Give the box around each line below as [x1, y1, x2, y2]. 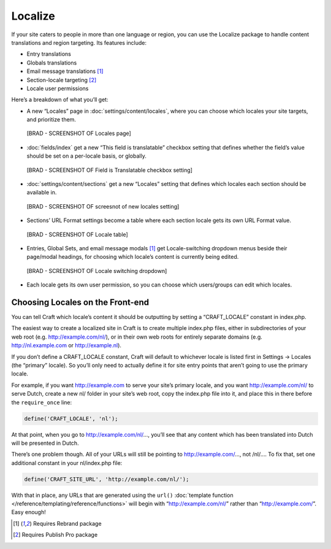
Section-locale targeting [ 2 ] [26, 76, 97, 83]
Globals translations [26, 59, 77, 66]
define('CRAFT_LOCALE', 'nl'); [24, 415, 119, 422]
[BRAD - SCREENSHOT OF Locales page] [26, 129, 131, 137]
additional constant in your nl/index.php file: [11, 459, 123, 466]
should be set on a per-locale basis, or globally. [26, 152, 146, 159]
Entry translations [26, 50, 72, 58]
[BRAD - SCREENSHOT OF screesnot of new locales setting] [26, 202, 180, 210]
